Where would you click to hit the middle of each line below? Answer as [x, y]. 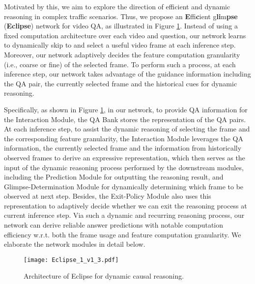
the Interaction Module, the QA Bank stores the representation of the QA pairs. [125, 119]
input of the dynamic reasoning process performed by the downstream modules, [124, 167]
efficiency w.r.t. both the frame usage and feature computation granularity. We [123, 234]
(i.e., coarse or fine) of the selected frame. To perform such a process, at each [120, 64]
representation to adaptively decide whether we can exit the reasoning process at [126, 205]
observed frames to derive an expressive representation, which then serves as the [125, 157]
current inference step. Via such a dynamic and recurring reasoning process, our [124, 215]
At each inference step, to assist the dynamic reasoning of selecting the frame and [127, 129]
